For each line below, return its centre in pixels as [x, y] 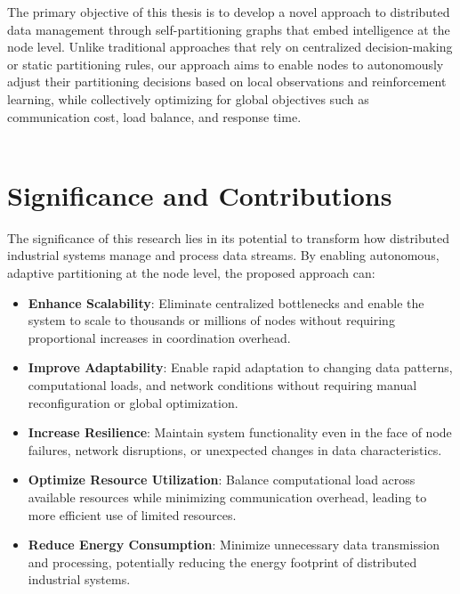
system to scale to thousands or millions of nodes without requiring [211, 320]
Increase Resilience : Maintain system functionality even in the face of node [240, 432]
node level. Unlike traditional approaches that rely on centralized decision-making [230, 47]
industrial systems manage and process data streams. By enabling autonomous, [223, 255]
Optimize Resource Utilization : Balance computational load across [222, 480]
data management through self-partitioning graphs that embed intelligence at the [229, 29]
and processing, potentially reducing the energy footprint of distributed [222, 561]
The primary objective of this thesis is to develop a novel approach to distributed [229, 12]
